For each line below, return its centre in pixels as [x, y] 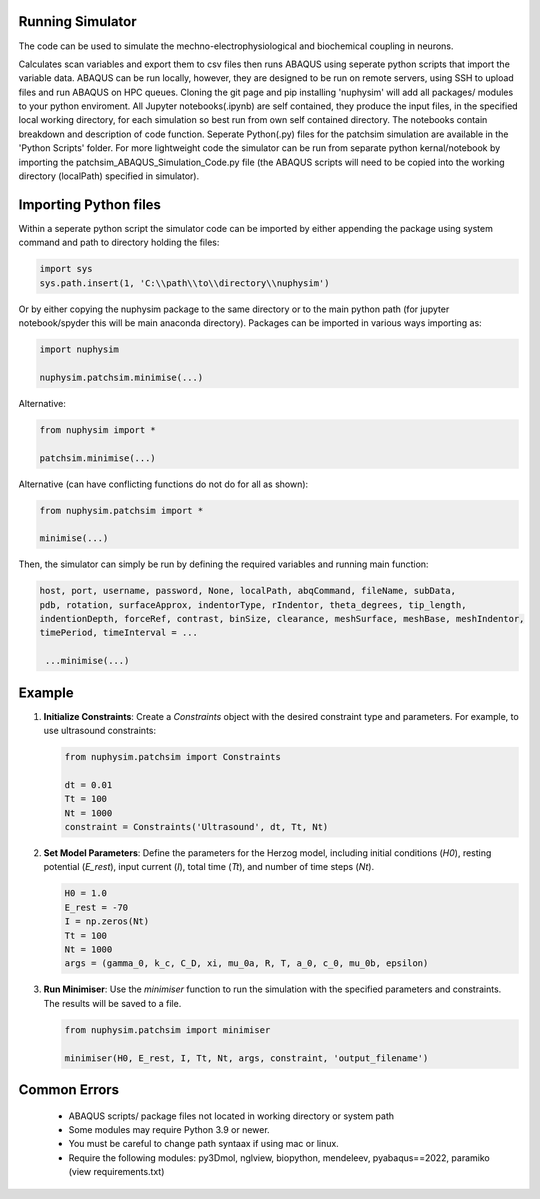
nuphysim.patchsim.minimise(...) [121, 377]
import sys [66, 269]
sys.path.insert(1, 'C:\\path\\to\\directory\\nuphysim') [184, 283]
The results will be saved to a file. [112, 1003]
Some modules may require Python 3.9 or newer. [169, 1129]
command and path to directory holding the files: [119, 242]
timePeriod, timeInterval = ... [119, 633]
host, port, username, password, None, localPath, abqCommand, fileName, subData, [248, 591]
